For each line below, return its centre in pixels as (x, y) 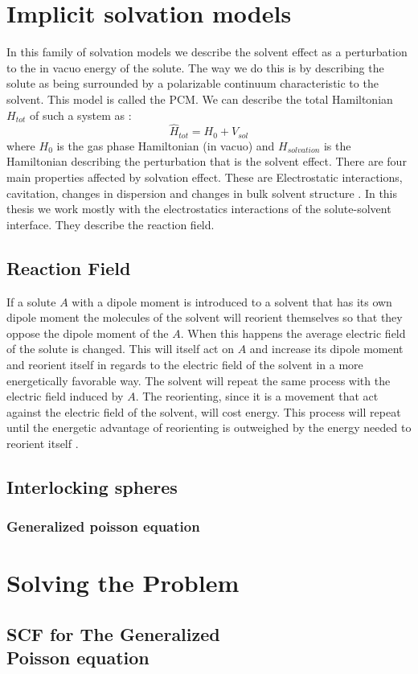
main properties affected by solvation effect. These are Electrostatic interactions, (205, 177)
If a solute (31, 301)
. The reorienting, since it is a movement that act (257, 396)
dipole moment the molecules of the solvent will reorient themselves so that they (205, 317)
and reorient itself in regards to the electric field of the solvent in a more (185, 364)
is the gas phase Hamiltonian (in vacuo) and (166, 145)
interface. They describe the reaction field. (111, 224)
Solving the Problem (123, 583)
